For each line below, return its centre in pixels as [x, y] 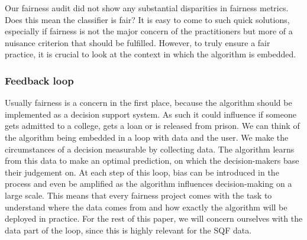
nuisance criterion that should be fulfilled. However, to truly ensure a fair [138, 42]
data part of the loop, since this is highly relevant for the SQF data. [128, 230]
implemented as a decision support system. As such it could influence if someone [151, 114]
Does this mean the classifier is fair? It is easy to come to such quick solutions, [147, 19]
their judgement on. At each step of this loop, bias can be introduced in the [142, 172]
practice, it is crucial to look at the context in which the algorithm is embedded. [151, 54]
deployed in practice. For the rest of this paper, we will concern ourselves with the [154, 218]
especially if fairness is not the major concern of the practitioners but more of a [149, 31]
